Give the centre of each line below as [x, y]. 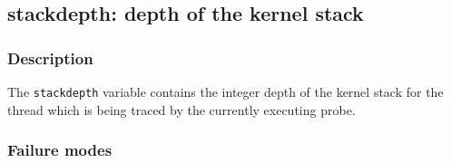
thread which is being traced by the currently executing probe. [181, 109]
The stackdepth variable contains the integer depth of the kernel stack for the [225, 91]
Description [50, 58]
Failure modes [60, 150]
